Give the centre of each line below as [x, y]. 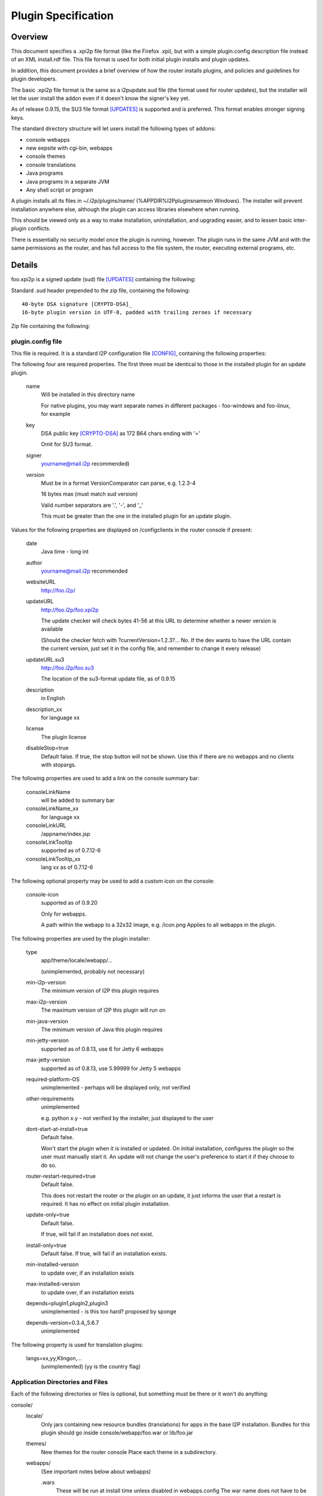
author [34, 562]
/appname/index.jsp [65, 834]
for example [56, 414]
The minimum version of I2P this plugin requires [100, 991]
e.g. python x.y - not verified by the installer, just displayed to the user [127, 1118]
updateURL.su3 [45, 659]
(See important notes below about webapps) [96, 1471]
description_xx [44, 709]
